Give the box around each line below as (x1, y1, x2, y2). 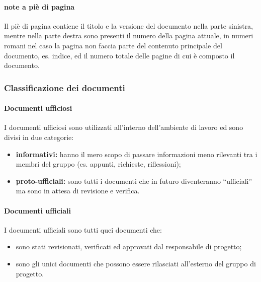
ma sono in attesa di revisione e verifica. (16, 185, 140, 196)
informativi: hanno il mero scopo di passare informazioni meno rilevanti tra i (16, 149, 257, 159)
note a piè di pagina (4, 1, 75, 12)
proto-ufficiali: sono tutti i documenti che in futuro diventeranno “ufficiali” (16, 175, 252, 186)
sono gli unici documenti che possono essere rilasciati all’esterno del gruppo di (16, 258, 256, 268)
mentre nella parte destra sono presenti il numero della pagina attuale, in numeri (4, 30, 253, 41)
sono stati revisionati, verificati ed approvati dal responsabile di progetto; (16, 241, 242, 252)
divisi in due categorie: (4, 132, 74, 142)
